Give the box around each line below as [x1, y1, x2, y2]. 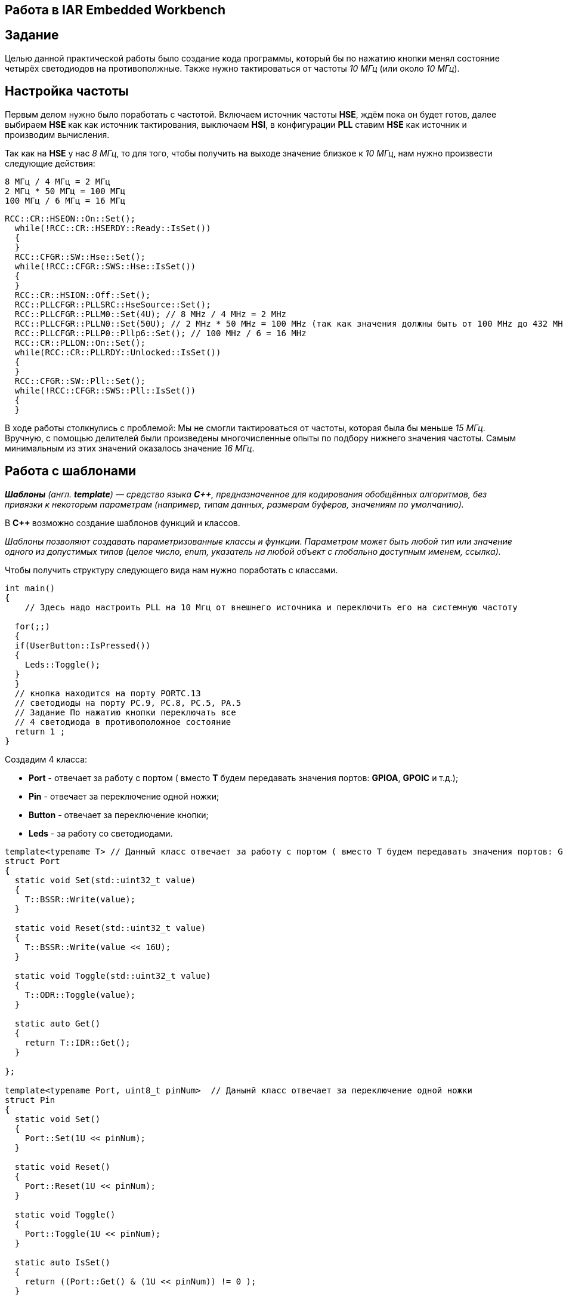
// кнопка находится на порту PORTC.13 [14, 688, 201, 698]
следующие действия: [5, 158, 95, 168]
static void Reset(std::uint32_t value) [14, 923, 206, 933]
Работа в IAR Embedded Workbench [5, 2, 226, 17]
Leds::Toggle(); [24, 659, 101, 669]
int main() [5, 583, 55, 593]
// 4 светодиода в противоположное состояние [14, 717, 231, 727]
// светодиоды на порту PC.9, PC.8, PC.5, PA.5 [14, 697, 242, 708]
